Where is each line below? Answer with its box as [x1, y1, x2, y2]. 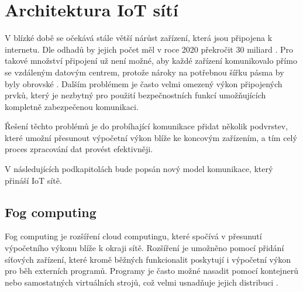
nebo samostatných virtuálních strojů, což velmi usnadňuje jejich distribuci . [5, 276, 278, 288]
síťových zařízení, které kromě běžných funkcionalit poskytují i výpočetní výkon [5, 253, 291, 265]
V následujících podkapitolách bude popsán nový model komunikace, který [5, 163, 273, 175]
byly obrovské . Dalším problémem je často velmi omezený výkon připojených [5, 77, 283, 90]
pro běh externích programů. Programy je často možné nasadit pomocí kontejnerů [5, 264, 298, 277]
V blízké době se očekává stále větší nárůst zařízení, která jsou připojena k [5, 32, 273, 44]
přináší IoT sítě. [5, 174, 62, 186]
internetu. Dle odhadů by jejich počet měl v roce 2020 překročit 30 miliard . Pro [5, 43, 293, 55]
